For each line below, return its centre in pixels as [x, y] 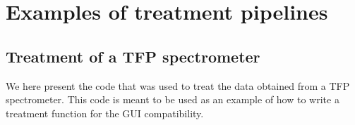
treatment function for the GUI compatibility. [105, 113]
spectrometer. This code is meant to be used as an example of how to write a [173, 99]
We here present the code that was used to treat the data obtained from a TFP [178, 85]
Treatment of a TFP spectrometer [133, 56]
